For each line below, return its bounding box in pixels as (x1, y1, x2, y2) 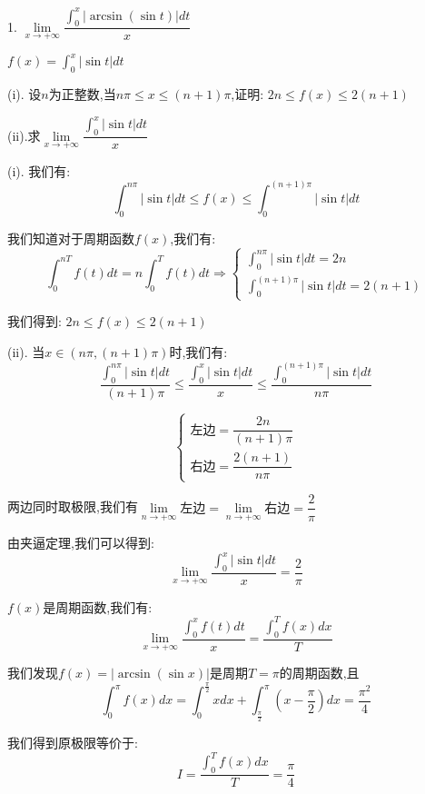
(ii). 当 (7, 342, 45, 361)
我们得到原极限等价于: (7, 733, 138, 752)
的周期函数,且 (279, 663, 360, 682)
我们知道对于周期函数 (7, 228, 134, 247)
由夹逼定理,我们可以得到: (7, 533, 154, 552)
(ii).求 (7, 125, 41, 144)
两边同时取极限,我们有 (7, 497, 138, 516)
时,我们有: (169, 342, 228, 361)
